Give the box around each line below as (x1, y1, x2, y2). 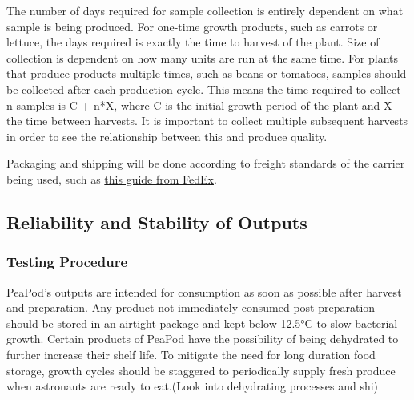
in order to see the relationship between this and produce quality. (6, 127, 328, 144)
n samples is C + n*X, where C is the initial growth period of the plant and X (6, 96, 392, 113)
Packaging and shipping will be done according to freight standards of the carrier (6, 155, 405, 172)
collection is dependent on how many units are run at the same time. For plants (6, 49, 399, 66)
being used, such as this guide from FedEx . (6, 170, 217, 187)
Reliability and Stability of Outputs (6, 209, 307, 234)
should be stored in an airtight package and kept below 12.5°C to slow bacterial (6, 314, 398, 331)
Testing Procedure (6, 252, 128, 272)
